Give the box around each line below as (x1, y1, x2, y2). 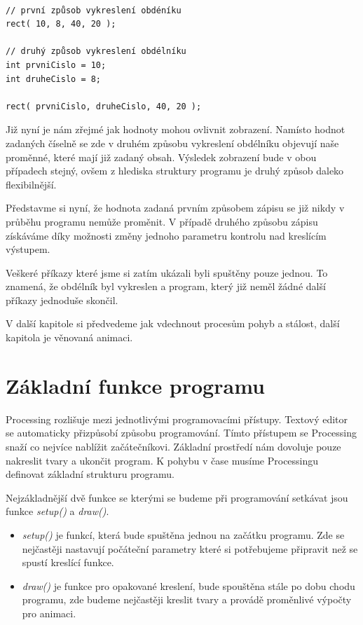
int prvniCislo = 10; (6, 60, 107, 70)
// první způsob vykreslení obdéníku (6, 5, 181, 15)
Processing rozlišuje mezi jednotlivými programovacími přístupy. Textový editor (6, 411, 348, 426)
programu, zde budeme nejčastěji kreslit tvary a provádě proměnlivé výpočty (22, 592, 352, 607)
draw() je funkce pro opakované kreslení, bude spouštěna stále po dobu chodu (22, 578, 355, 593)
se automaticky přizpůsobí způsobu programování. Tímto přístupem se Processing (6, 425, 357, 440)
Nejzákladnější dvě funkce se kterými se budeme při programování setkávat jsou (6, 490, 348, 504)
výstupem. (6, 242, 50, 256)
